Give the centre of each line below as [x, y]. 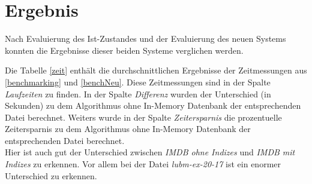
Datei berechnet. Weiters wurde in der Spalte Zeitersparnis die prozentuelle [143, 117]
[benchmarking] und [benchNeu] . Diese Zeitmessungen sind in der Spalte [138, 82]
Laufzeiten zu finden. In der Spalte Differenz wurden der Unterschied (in [138, 93]
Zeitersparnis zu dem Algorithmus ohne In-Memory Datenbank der [128, 129]
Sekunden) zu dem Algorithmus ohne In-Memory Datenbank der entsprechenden [153, 105]
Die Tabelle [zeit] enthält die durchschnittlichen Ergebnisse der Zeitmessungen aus [156, 70]
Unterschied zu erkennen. [51, 175]
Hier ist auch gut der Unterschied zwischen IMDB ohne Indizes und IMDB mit [150, 152]
